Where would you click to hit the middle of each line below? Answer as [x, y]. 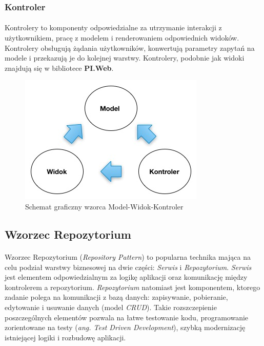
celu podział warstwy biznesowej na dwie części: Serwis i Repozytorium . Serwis [128, 267]
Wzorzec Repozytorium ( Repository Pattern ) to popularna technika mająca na [128, 256]
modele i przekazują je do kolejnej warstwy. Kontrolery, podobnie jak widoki [125, 58]
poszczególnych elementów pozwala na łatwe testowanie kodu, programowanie [127, 317]
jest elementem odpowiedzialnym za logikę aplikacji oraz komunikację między [126, 277]
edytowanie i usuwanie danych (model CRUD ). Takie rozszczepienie [111, 307]
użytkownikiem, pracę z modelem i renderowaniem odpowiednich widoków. [122, 38]
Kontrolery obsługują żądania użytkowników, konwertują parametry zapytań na [130, 47]
